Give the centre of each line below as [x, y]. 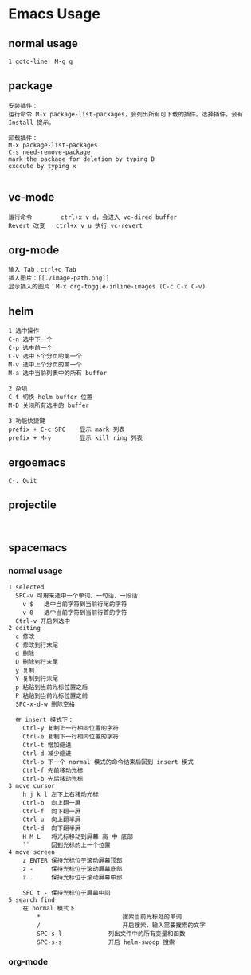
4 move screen [32, 852]
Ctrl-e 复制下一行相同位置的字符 [71, 736]
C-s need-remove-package [49, 152]
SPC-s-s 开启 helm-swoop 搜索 [106, 942]
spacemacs [38, 548]
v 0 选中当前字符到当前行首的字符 [75, 613]
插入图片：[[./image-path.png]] [59, 278]
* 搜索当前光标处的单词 [109, 917]
